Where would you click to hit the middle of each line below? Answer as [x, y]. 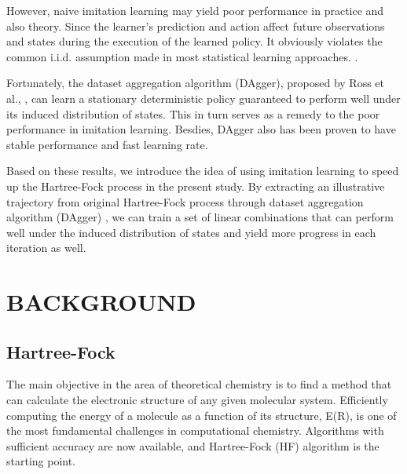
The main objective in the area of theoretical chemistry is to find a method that [199, 384]
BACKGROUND [101, 302]
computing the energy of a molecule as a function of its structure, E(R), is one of [202, 415]
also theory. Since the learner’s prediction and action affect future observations [196, 26]
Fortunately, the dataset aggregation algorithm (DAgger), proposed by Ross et [195, 83]
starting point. [41, 461]
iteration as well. [46, 248]
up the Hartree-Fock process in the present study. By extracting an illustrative [196, 186]
